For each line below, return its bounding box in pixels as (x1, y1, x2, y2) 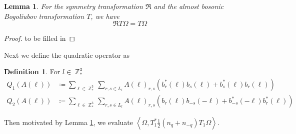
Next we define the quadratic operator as (4, 49, 130, 60)
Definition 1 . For (4, 66, 60, 77)
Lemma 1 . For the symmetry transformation (4, 1, 143, 11)
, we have (90, 10, 119, 21)
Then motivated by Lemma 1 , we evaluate (4, 117, 133, 128)
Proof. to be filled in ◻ (4, 33, 75, 43)
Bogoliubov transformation (4, 10, 84, 21)
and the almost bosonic (153, 1, 224, 11)
